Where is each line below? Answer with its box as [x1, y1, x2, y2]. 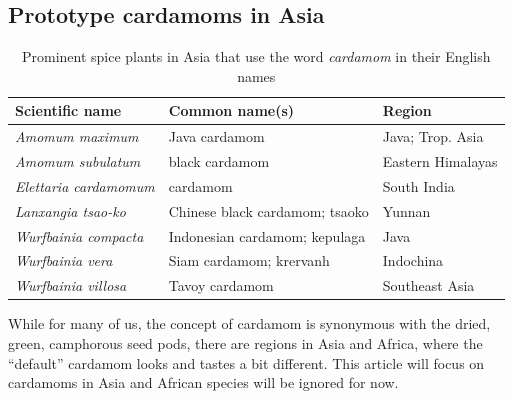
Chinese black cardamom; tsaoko [168, 200, 369, 221]
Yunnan [382, 200, 431, 221]
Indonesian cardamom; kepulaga [168, 225, 366, 246]
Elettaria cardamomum [15, 175, 155, 196]
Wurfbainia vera [15, 250, 113, 271]
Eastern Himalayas [382, 151, 498, 172]
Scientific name [15, 100, 122, 121]
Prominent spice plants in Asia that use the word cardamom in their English [21, 46, 491, 67]
